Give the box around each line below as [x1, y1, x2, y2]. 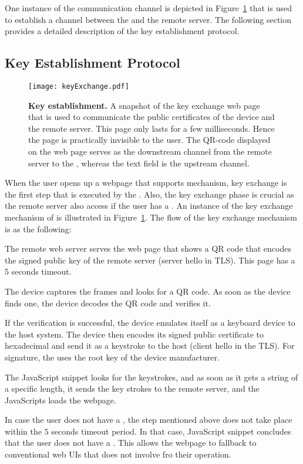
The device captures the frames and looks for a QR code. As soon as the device [5, 285, 291, 297]
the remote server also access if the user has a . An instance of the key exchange [5, 199, 293, 212]
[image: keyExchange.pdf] [28, 82, 129, 91]
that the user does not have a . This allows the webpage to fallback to [5, 436, 257, 449]
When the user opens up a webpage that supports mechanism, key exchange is [5, 176, 287, 189]
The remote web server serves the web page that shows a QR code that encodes [5, 242, 291, 255]
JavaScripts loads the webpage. [5, 393, 116, 406]
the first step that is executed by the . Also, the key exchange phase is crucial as [5, 188, 294, 200]
